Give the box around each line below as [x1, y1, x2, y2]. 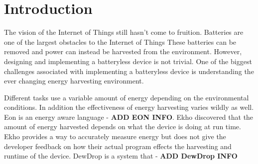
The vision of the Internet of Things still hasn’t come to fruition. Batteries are [4, 27, 244, 37]
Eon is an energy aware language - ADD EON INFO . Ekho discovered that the [4, 111, 254, 122]
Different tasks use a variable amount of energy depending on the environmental [4, 92, 249, 102]
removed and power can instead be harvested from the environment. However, [4, 46, 242, 57]
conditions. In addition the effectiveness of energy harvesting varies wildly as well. [4, 102, 254, 112]
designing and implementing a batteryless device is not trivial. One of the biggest [4, 56, 252, 66]
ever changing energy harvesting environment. [4, 76, 144, 86]
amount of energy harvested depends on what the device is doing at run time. [4, 121, 241, 132]
